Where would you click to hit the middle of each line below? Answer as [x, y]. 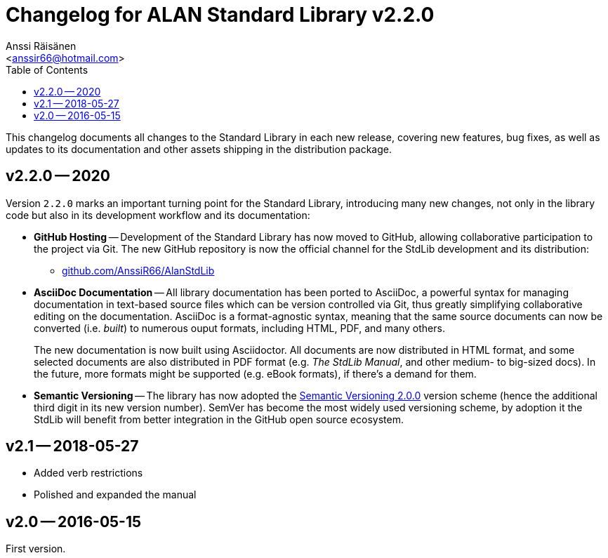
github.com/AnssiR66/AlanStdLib [138, 270]
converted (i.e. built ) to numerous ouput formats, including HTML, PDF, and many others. [239, 328]
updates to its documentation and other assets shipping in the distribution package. [199, 149]
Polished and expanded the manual [115, 495]
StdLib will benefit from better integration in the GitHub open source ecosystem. [219, 419]
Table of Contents [47, 69]
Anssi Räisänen [41, 46]
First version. [36, 549]
